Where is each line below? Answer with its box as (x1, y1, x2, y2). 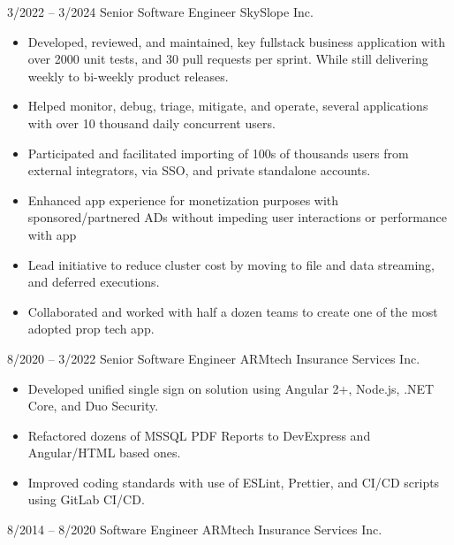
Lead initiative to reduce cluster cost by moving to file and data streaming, (27, 255, 435, 273)
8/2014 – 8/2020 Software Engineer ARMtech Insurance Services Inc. (7, 520, 382, 539)
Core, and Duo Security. (27, 396, 159, 415)
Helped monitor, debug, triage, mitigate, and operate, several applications (27, 96, 428, 115)
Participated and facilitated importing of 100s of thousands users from (27, 143, 409, 162)
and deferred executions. (27, 272, 160, 291)
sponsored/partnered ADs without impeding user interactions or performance (27, 208, 448, 226)
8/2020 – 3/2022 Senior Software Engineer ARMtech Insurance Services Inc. (7, 349, 420, 367)
